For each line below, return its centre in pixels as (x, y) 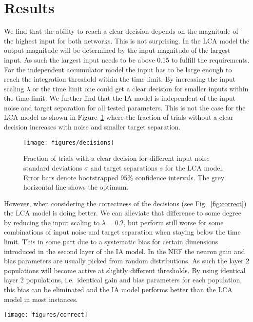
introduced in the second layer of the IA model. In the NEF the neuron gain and (125, 251)
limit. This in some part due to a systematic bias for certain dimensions (111, 242)
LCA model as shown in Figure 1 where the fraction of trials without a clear (119, 117)
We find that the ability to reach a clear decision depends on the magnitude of (121, 31)
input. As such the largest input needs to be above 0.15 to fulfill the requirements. (127, 59)
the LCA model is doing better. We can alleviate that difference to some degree (123, 213)
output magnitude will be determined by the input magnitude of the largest (117, 50)
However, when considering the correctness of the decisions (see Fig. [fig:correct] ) (125, 203)
